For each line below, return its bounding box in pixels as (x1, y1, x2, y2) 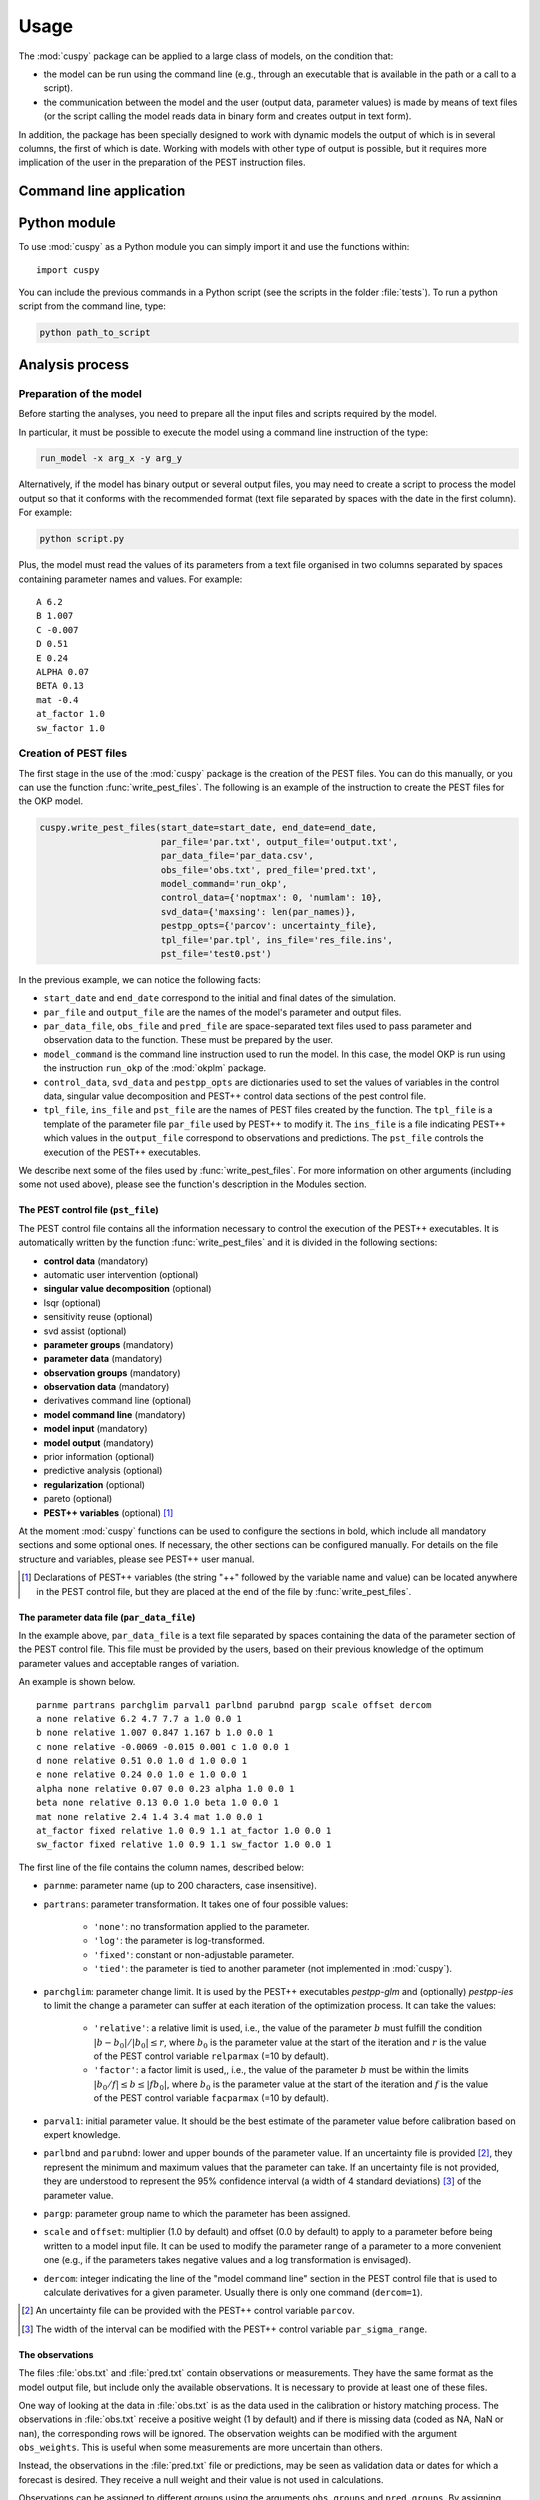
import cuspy (36, 264, 100, 275)
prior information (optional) (43, 1451, 155, 1463)
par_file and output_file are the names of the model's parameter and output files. (43, 1006, 402, 1018)
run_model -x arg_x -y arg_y (39, 453, 183, 464)
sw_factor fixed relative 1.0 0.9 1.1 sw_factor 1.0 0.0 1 (36, 1839, 332, 1850)
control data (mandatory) (43, 1255, 149, 1267)
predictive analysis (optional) (43, 1465, 163, 1477)
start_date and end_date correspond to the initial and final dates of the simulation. (43, 992, 397, 1004)
